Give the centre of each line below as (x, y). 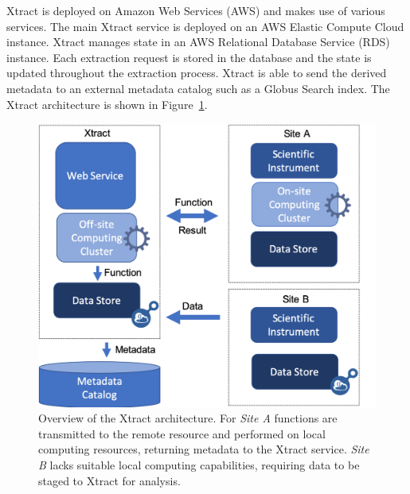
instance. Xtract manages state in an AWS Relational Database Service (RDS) (198, 42)
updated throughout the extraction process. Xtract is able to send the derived (197, 73)
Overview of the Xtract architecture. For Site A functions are (188, 418)
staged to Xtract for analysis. (109, 480)
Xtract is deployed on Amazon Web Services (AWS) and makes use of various (196, 10)
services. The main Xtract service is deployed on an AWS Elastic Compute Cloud (205, 26)
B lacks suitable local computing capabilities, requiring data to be (199, 465)
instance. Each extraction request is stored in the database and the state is (189, 57)
